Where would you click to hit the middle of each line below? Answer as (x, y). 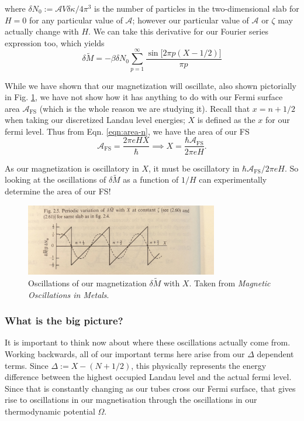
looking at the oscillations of (56, 179)
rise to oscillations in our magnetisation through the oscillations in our (131, 400)
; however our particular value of (191, 20)
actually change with (42, 31)
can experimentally (233, 179)
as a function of (151, 179)
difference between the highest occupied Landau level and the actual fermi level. (148, 377)
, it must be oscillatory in (194, 168)
